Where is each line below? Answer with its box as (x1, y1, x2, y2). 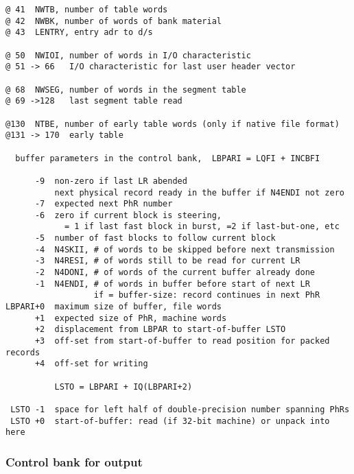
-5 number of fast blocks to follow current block (34, 233, 276, 244)
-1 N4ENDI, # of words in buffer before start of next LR (34, 279, 310, 289)
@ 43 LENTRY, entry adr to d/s (5, 27, 153, 38)
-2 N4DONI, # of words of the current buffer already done (34, 268, 316, 278)
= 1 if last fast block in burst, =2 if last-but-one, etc (64, 222, 340, 232)
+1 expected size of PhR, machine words (34, 313, 227, 323)
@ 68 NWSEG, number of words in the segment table (5, 84, 246, 95)
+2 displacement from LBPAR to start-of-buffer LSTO (34, 324, 286, 335)
